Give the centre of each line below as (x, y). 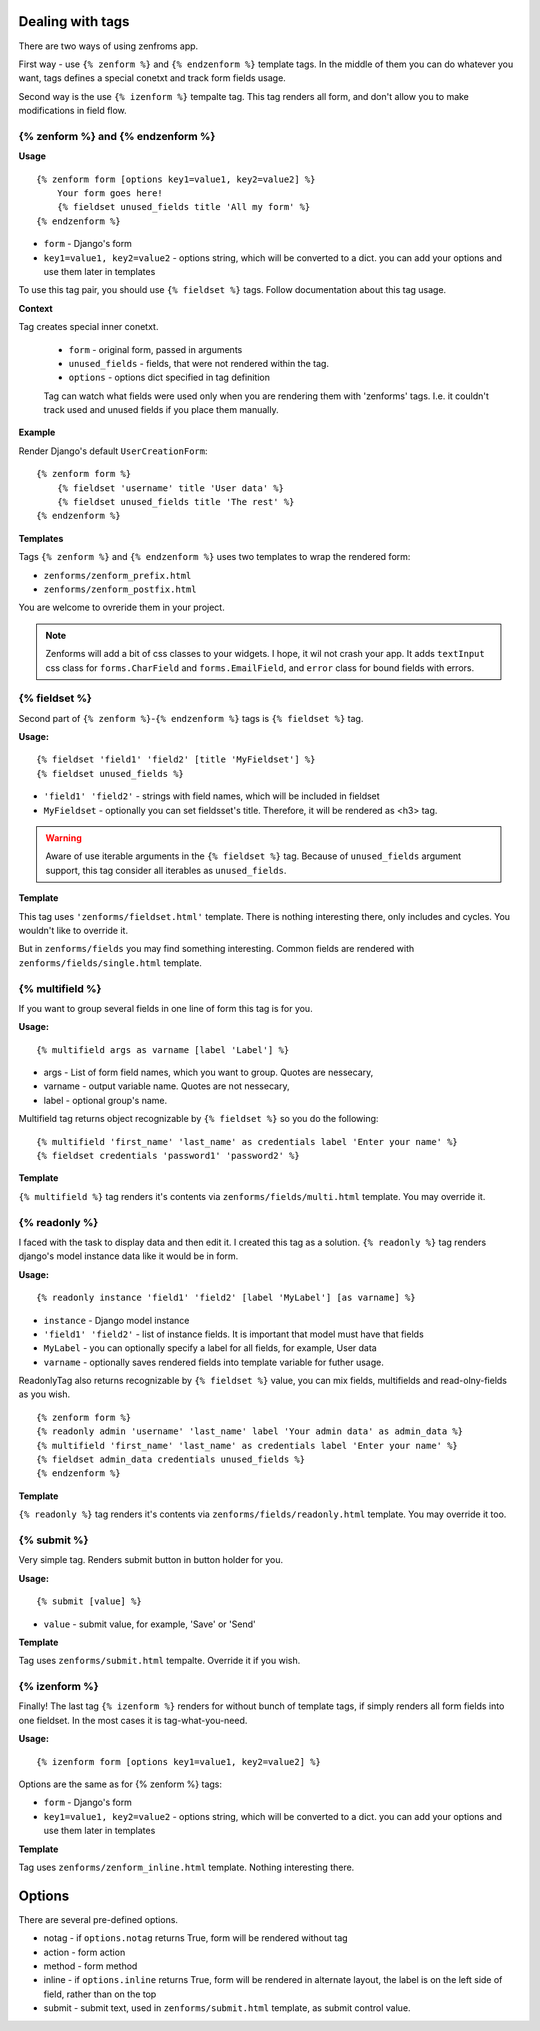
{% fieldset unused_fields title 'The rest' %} (175, 502)
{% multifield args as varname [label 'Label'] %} (163, 1049)
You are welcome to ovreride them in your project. (121, 607)
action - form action (84, 1952)
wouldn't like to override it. (73, 930)
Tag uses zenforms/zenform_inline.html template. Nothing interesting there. (186, 1867)
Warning (63, 838)
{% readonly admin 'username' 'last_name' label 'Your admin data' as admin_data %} (250, 1431)
